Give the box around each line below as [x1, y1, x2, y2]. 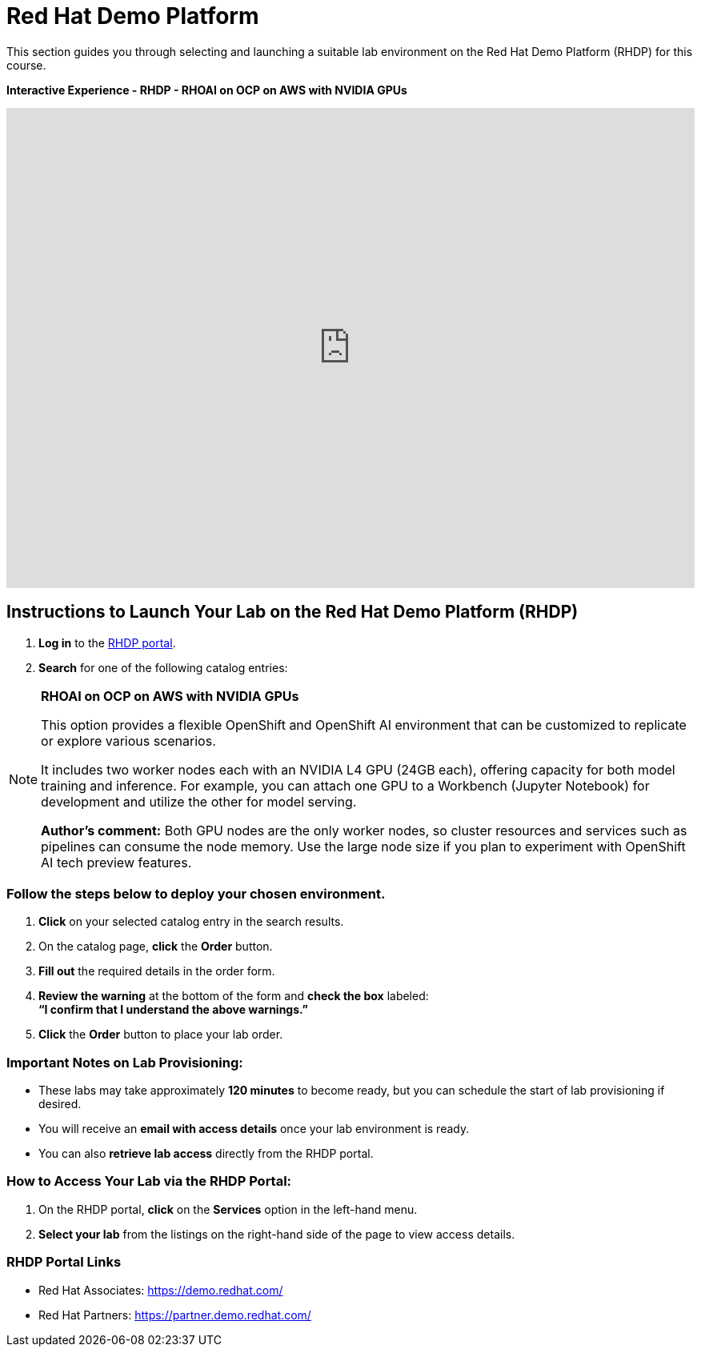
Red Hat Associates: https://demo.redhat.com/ [38, 1283, 283, 1297]
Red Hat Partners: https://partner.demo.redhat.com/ [38, 1307, 311, 1322]
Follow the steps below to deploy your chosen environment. [6, 885, 386, 902]
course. [6, 58, 46, 72]
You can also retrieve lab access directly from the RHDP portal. [38, 1147, 374, 1161]
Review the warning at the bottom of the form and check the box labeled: [38, 989, 429, 1003]
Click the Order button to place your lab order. [38, 1027, 283, 1042]
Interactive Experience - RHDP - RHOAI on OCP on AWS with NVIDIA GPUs [6, 82, 407, 97]
